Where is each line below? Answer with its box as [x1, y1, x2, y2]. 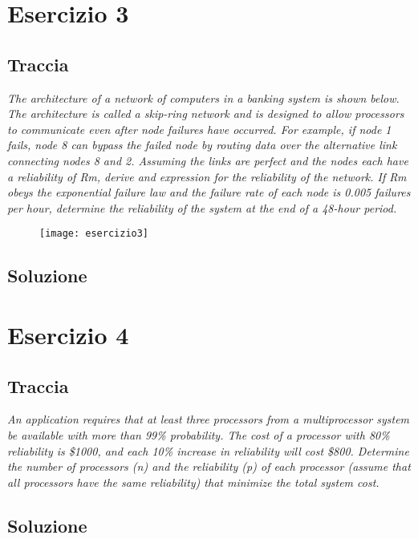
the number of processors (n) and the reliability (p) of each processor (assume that [7, 458, 411, 475]
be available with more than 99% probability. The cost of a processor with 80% [7, 426, 390, 443]
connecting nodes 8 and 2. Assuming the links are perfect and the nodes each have [7, 152, 408, 168]
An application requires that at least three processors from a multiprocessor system [7, 411, 410, 428]
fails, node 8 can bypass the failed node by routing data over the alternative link [7, 136, 397, 153]
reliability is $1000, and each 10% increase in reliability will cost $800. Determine [7, 442, 409, 459]
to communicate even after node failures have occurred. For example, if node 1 [7, 120, 392, 137]
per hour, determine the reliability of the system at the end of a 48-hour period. [7, 199, 397, 216]
